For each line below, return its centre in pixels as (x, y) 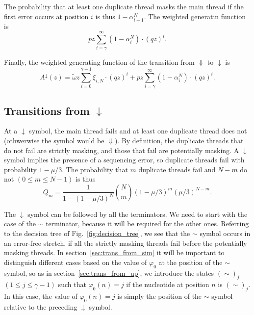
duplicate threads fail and (177, 169)
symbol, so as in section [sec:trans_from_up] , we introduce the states (109, 273)
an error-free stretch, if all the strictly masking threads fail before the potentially (126, 243)
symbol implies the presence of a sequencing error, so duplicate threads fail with (124, 160)
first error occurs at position (46, 16)
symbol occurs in (225, 233)
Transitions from (47, 110)
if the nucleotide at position (168, 284)
